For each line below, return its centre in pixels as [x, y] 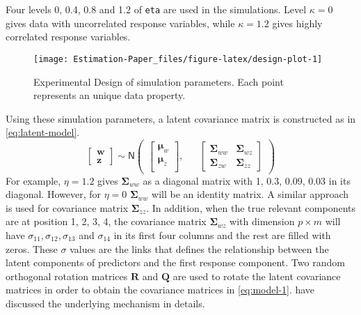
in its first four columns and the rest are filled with [222, 235]
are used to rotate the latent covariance [257, 276]
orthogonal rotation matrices [67, 276]
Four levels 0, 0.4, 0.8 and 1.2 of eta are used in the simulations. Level [156, 9]
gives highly [297, 23]
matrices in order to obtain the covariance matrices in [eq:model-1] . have [160, 290]
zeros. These [32, 248]
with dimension [262, 221]
